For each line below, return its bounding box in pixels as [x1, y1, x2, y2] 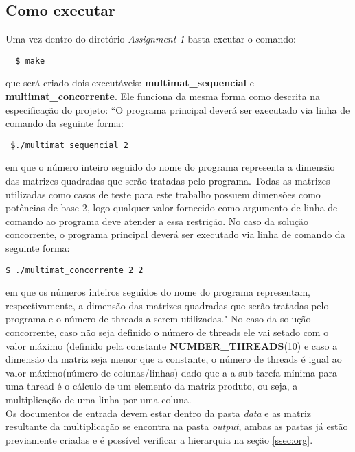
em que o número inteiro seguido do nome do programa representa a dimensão [5, 160, 335, 174]
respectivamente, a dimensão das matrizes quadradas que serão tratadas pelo [5, 298, 329, 312]
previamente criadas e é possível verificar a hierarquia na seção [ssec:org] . [5, 432, 313, 447]
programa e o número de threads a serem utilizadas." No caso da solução [5, 311, 311, 326]
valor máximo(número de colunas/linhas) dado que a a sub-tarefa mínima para [5, 365, 338, 379]
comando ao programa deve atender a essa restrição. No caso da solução [5, 213, 309, 228]
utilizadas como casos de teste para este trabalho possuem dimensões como [5, 187, 321, 201]
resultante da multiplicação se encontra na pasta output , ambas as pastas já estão [5, 419, 348, 433]
